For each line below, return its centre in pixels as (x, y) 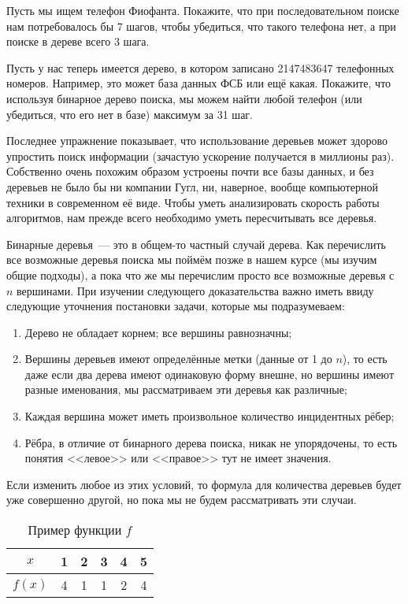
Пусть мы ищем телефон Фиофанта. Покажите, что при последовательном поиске (203, 10)
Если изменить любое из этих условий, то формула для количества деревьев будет (204, 484)
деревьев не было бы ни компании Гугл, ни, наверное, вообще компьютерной (192, 186)
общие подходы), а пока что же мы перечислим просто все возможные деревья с (200, 274)
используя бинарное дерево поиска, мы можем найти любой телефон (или (184, 98)
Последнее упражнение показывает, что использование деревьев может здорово (197, 141)
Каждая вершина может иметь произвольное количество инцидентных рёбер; (210, 416)
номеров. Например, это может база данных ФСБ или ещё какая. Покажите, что (199, 83)
